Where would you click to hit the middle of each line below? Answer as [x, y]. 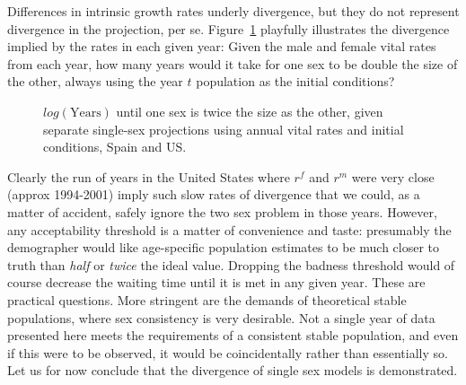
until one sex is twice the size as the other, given [250, 111]
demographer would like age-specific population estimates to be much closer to [224, 247]
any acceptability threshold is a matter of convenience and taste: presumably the [229, 229]
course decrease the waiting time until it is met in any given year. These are [216, 282]
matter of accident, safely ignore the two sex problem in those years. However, [222, 211]
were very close [393, 176]
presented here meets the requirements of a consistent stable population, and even [233, 335]
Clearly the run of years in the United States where [149, 176]
